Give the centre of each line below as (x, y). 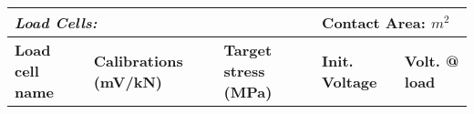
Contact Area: (374, 22)
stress (244, 71)
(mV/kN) (128, 81)
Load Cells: (56, 22)
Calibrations (138, 60)
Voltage (350, 81)
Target (248, 50)
